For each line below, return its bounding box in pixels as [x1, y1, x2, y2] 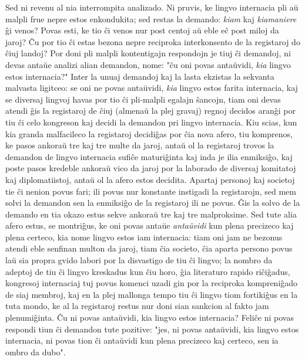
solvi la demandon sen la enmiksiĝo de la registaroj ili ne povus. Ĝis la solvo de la [5, 196, 300, 209]
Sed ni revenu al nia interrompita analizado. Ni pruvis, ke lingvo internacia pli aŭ [5, 1, 299, 13]
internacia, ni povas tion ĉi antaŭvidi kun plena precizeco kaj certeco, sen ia [5, 334, 279, 347]
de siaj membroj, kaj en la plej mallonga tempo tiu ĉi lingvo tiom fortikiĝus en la [5, 288, 298, 300]
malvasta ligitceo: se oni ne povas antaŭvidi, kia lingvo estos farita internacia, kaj [5, 81, 298, 94]
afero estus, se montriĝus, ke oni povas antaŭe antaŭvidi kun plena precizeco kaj [5, 219, 294, 232]
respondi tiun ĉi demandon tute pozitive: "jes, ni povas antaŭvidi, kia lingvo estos [5, 322, 299, 335]
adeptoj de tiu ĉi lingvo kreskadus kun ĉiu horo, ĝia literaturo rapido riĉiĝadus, [5, 265, 290, 277]
